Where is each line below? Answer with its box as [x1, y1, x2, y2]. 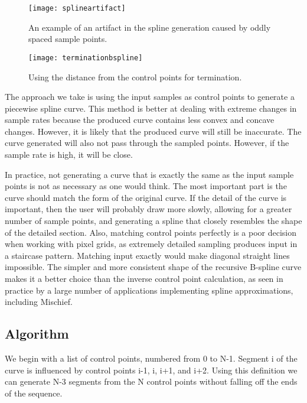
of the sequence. [5, 386, 63, 399]
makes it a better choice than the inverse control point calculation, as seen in [5, 272, 283, 284]
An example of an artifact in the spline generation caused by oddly [28, 21, 271, 33]
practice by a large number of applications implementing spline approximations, [5, 284, 293, 296]
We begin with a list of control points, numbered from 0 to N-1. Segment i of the [5, 352, 298, 364]
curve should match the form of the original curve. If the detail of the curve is [5, 191, 287, 203]
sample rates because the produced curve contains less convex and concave [5, 113, 275, 126]
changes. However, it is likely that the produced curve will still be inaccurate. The [5, 125, 302, 137]
